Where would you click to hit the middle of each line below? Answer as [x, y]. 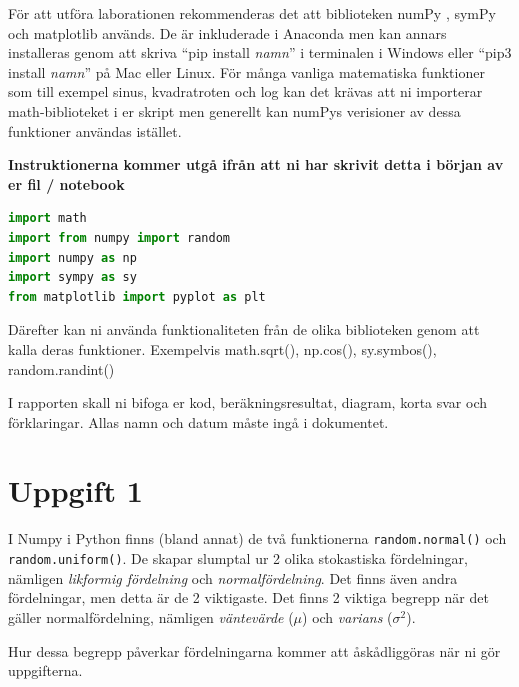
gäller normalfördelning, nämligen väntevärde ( [151, 616]
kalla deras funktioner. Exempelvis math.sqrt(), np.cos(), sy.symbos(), [222, 348]
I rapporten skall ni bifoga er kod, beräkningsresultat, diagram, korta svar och [248, 402]
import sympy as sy [72, 277]
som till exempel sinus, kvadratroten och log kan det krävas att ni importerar [245, 91]
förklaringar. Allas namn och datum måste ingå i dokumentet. [198, 421]
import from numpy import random [119, 237]
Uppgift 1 [75, 490]
